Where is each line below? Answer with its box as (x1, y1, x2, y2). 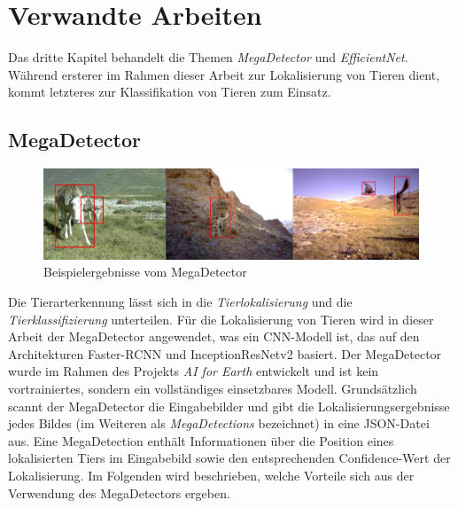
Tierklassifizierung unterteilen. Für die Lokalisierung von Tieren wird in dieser (8, 309, 434, 328)
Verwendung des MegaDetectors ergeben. (8, 483, 230, 502)
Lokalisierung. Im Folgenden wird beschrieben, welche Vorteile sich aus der (8, 465, 415, 484)
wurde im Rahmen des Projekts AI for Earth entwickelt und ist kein (8, 362, 379, 380)
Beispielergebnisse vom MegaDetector (43, 262, 247, 281)
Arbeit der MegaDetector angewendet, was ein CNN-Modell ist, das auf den (8, 327, 420, 346)
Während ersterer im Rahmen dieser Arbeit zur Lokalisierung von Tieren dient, (8, 65, 440, 83)
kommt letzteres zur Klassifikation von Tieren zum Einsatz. (8, 82, 331, 101)
